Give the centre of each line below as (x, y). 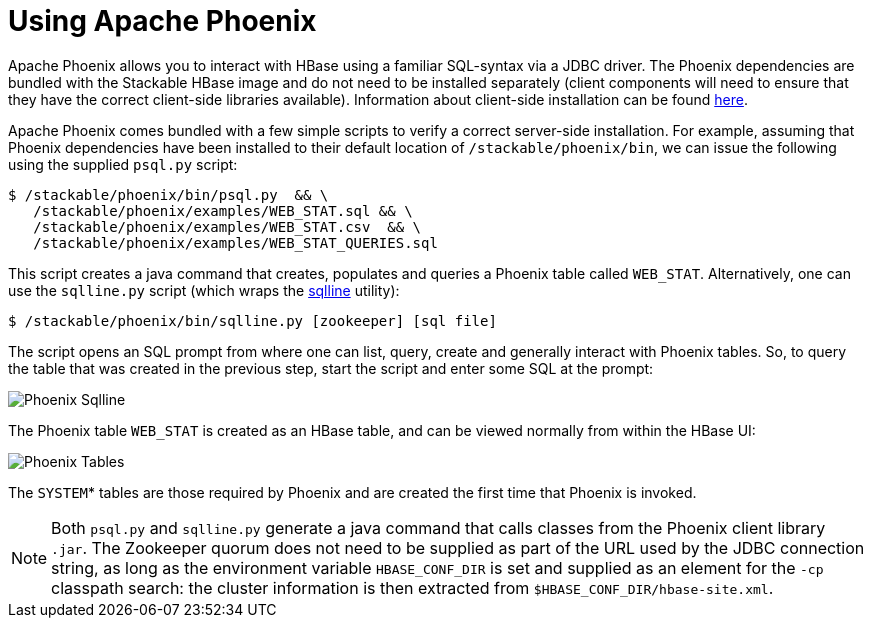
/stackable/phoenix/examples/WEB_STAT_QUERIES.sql (235, 242)
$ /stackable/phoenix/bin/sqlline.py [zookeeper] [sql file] (252, 320)
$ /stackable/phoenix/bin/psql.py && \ (168, 194)
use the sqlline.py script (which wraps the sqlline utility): (204, 290)
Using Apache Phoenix (162, 21)
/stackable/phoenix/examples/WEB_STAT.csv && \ (227, 226)
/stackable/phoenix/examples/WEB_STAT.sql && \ (223, 210)
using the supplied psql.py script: (123, 164)
